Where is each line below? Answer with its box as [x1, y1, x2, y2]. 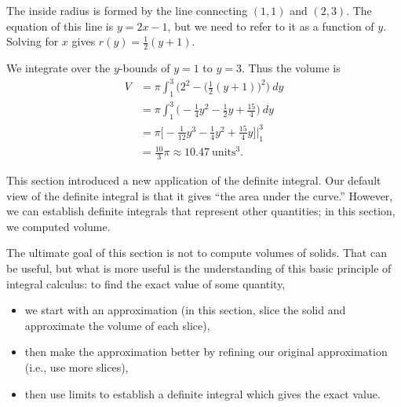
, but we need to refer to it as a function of [167, 17, 374, 34]
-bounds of [118, 60, 170, 76]
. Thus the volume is [242, 60, 341, 76]
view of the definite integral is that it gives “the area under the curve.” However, [6, 187, 393, 203]
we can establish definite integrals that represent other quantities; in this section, [6, 203, 396, 219]
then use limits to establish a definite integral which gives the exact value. [24, 385, 381, 401]
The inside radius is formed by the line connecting [6, 2, 248, 18]
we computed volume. [6, 218, 111, 234]
